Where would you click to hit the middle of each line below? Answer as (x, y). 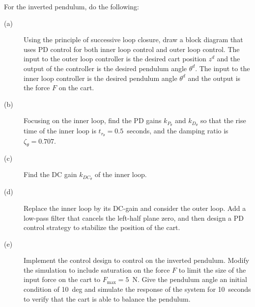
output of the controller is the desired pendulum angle (105, 68)
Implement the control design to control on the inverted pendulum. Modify (137, 260)
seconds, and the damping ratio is (178, 131)
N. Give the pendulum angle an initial (190, 279)
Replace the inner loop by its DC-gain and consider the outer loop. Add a (135, 208)
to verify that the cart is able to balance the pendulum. (107, 298)
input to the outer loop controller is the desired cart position (115, 59)
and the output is (214, 78)
